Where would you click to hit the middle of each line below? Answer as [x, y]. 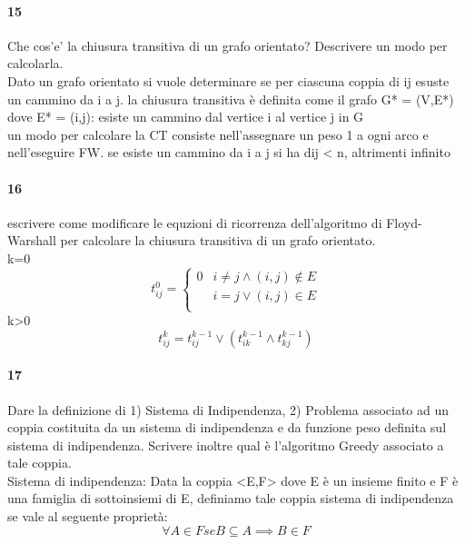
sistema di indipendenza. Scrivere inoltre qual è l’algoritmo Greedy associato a [226, 445]
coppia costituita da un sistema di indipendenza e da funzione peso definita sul [227, 427]
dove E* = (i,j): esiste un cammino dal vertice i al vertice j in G [186, 117]
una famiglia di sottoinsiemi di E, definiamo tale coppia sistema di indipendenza [231, 498]
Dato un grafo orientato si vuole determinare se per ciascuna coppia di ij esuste [228, 80]
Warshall [32, 240]
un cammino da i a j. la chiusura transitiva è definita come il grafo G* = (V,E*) [231, 99]
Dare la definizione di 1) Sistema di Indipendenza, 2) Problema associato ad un [228, 409]
